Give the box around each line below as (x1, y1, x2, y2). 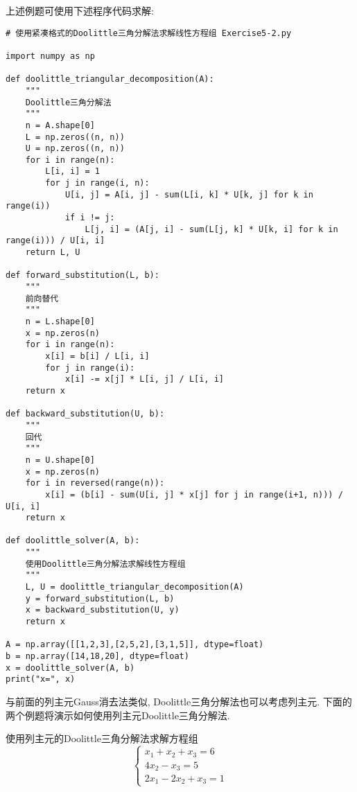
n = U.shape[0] (25, 455, 95, 465)
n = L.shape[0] (25, 317, 95, 326)
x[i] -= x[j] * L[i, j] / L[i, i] (64, 374, 224, 385)
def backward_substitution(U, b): (6, 409, 165, 419)
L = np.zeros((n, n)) (25, 132, 125, 142)
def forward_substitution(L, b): (6, 270, 159, 281)
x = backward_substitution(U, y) (25, 605, 180, 615)
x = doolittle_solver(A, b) (6, 662, 135, 673)
